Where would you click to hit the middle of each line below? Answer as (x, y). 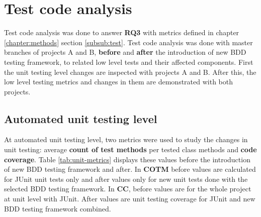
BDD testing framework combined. (58, 208)
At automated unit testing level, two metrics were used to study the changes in (126, 139)
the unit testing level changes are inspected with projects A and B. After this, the (130, 72)
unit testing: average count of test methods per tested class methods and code (130, 149)
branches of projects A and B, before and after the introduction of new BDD (125, 52)
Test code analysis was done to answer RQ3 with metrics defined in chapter (122, 32)
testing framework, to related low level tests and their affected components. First (129, 62)
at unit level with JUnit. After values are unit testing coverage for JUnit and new (130, 199)
